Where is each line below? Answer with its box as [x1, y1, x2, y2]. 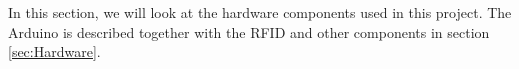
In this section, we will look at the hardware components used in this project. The [8, 2, 512, 22]
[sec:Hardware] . [8, 41, 101, 62]
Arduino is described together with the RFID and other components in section [8, 21, 490, 42]
